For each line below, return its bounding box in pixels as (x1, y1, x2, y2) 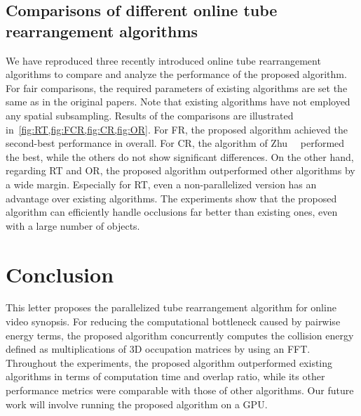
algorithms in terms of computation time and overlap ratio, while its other (6, 369, 325, 384)
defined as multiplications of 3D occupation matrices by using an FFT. (6, 342, 311, 356)
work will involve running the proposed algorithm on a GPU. (6, 396, 268, 411)
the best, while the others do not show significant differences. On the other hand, (6, 149, 354, 164)
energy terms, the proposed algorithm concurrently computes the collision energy (6, 327, 354, 342)
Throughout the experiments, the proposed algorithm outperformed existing (6, 355, 333, 370)
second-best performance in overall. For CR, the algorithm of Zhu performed (6, 136, 345, 150)
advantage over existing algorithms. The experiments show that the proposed (6, 190, 337, 205)
